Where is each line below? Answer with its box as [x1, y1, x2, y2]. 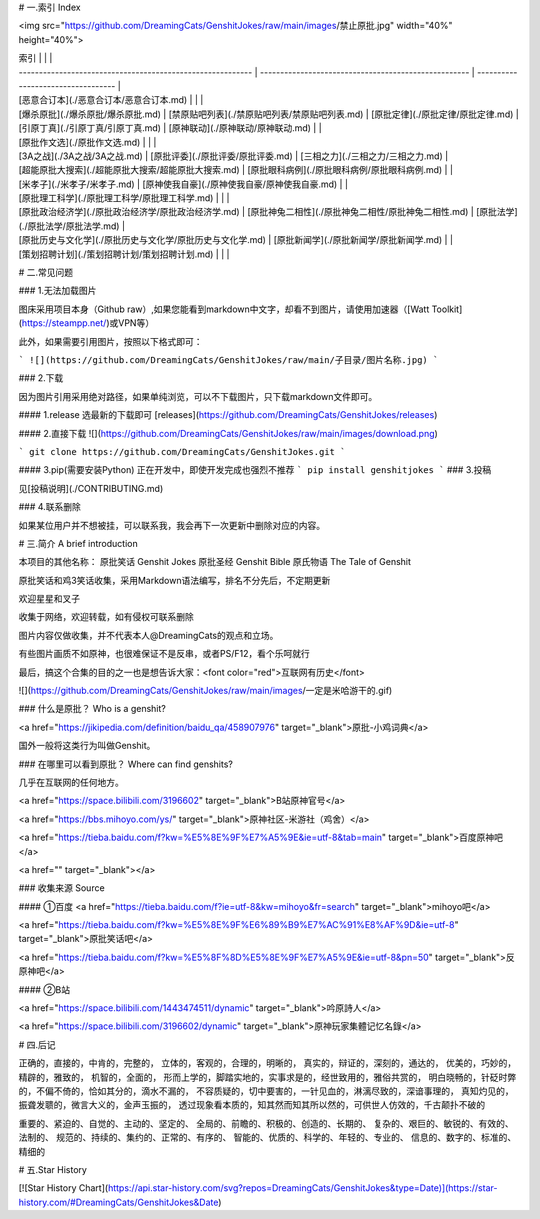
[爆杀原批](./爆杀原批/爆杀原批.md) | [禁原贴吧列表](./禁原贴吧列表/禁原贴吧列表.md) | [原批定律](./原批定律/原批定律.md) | [18, 108, 519, 120]
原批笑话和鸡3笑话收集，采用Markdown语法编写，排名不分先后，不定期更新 [18, 574, 331, 586]
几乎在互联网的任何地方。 [18, 776, 124, 788]
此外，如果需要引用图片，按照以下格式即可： [18, 335, 203, 347]
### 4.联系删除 [18, 501, 82, 513]
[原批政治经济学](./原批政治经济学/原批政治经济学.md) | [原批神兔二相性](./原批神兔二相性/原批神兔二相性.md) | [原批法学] [18, 206, 519, 218]
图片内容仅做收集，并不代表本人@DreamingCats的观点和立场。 [18, 629, 279, 641]
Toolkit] [431, 303, 463, 315]
